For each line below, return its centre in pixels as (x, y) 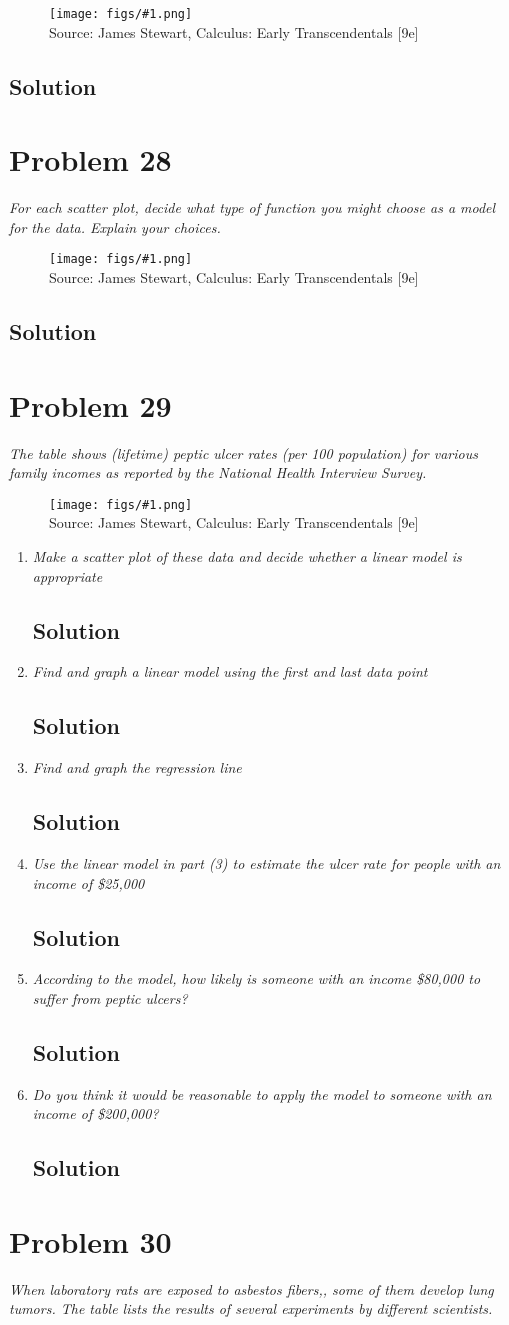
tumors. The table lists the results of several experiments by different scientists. (251, 1308)
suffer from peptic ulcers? (110, 997)
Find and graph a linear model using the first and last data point (230, 671)
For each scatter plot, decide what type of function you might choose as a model (252, 207)
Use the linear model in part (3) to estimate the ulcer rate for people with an (266, 862)
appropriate (67, 575)
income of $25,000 (88, 882)
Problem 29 (90, 404)
